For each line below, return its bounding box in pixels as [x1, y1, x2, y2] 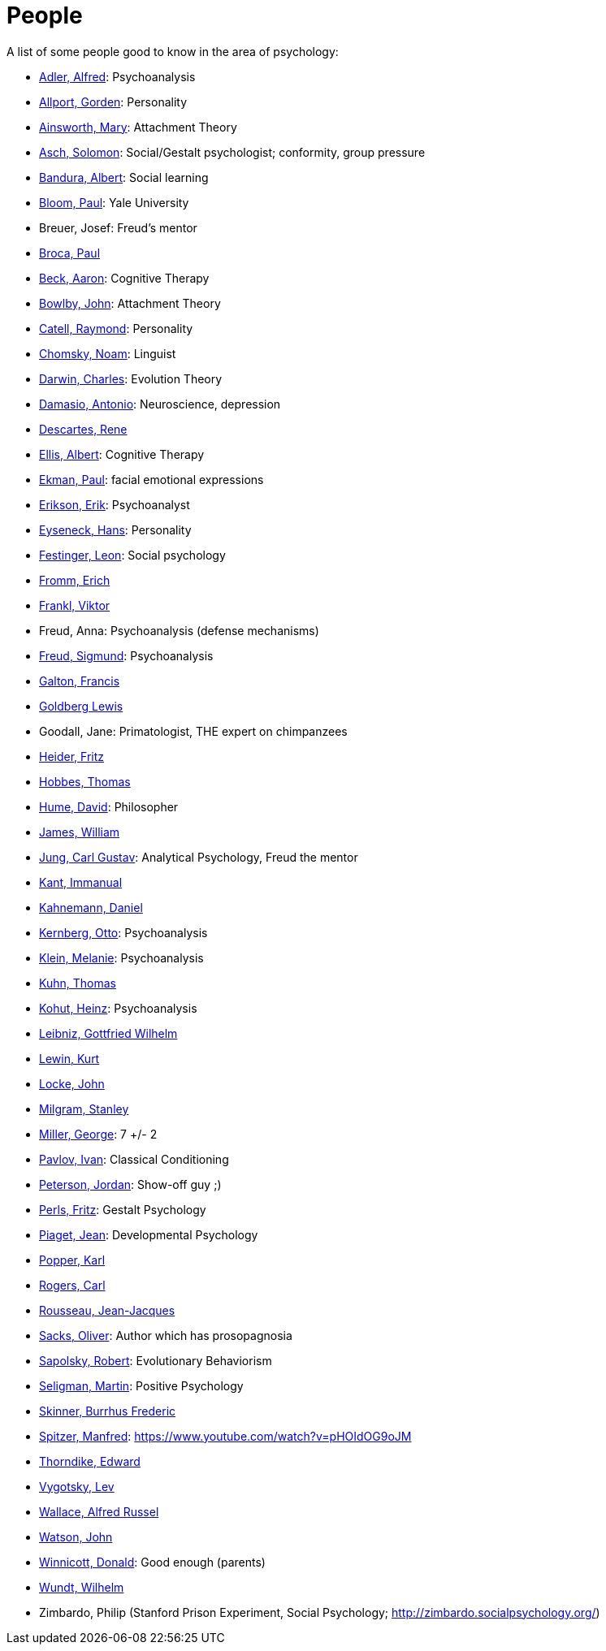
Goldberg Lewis [39, 698, 123, 713]
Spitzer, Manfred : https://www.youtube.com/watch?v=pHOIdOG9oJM [39, 1428, 412, 1443]
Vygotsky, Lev [39, 1479, 115, 1493]
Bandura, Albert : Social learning [39, 170, 209, 184]
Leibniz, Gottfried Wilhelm [39, 1026, 178, 1040]
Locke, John [39, 1076, 105, 1091]
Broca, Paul [39, 245, 101, 260]
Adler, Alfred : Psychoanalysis [39, 69, 196, 84]
